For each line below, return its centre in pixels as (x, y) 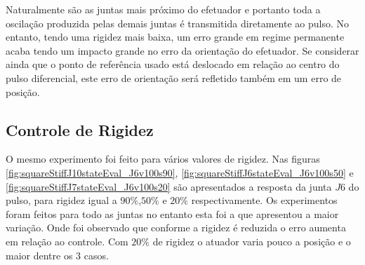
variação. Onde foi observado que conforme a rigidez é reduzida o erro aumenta (176, 227)
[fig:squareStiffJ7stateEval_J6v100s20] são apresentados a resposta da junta (169, 186)
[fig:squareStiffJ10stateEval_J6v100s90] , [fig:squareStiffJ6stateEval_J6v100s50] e (180, 172)
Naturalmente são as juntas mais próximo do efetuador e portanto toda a (163, 9)
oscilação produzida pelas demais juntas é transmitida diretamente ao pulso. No (178, 23)
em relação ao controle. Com (67, 241)
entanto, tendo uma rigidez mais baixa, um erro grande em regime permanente (175, 37)
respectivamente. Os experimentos (264, 200)
